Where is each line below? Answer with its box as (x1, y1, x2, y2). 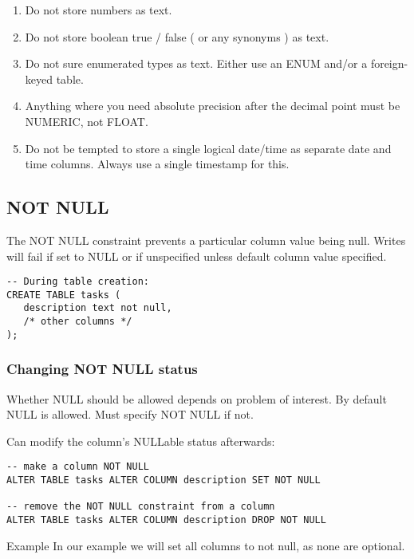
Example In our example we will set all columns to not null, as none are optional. (6, 537, 405, 553)
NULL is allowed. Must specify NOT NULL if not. (6, 406, 254, 423)
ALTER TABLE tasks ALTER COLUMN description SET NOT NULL (6, 474, 321, 486)
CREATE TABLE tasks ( (6, 289, 121, 301)
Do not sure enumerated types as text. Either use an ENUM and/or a (25, 55, 368, 72)
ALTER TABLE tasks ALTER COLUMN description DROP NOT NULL (6, 514, 326, 526)
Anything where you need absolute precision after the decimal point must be (25, 97, 400, 114)
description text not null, (23, 302, 172, 314)
